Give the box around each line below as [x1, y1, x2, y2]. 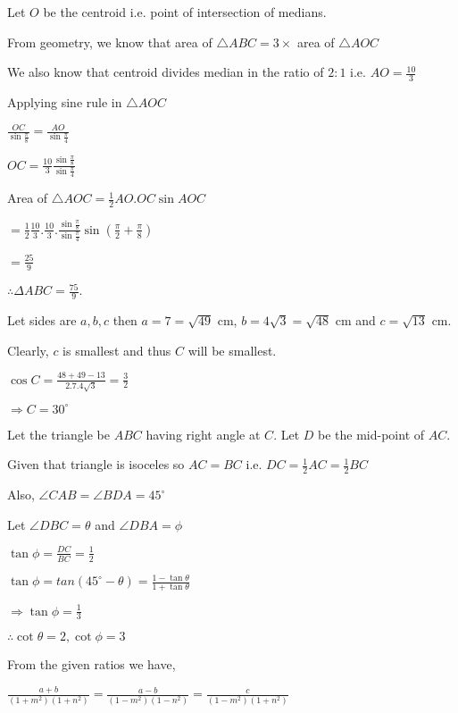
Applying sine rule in [7, 93, 122, 112]
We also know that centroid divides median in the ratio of [7, 63, 324, 81]
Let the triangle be [7, 424, 110, 443]
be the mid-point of [318, 424, 425, 443]
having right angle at [146, 424, 261, 443]
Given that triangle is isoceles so [7, 455, 185, 474]
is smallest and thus [62, 340, 171, 359]
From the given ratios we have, [7, 655, 176, 674]
